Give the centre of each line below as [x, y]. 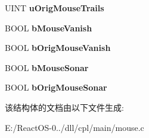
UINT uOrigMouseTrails [55, 8]
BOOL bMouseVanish [49, 28]
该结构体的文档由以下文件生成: [64, 107]
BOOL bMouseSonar [47, 67]
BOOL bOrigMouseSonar [56, 87]
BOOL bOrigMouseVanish [58, 48]
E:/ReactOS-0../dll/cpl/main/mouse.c [74, 127]
